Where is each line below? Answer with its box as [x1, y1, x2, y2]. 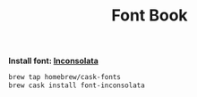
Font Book [110, 5, 189, 26]
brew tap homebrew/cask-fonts [8, 73, 122, 82]
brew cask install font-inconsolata [8, 81, 145, 90]
